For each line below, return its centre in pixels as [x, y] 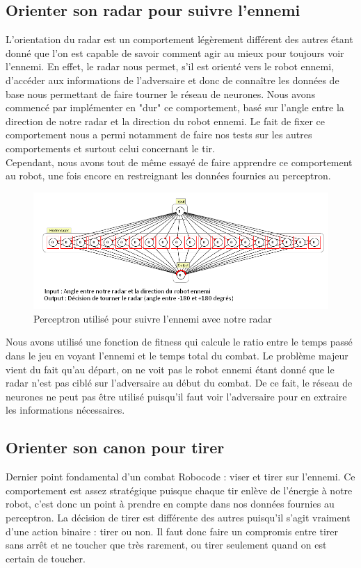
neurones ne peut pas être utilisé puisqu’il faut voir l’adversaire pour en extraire [176, 396]
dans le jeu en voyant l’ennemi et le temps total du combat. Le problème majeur [177, 355]
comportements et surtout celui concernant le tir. [110, 148]
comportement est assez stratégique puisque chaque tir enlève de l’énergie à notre [179, 490]
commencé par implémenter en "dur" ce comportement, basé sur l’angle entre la [175, 107]
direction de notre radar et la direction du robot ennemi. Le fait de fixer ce [165, 121]
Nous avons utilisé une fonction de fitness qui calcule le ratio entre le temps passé [179, 342]
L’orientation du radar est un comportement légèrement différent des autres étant [179, 39]
